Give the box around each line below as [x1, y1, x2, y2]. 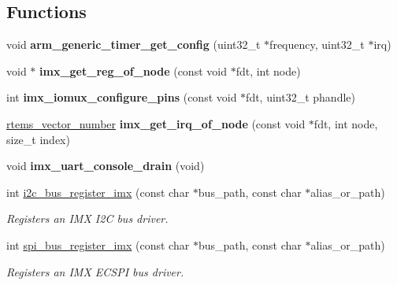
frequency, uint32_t [269, 36, 365, 53]
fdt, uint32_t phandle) [246, 89, 355, 105]
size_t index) [6, 131, 70, 147]
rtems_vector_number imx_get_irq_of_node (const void [6, 115, 306, 131]
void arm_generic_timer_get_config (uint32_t [6, 36, 261, 53]
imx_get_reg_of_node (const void [39, 62, 227, 79]
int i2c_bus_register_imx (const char [6, 183, 190, 200]
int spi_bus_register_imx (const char [6, 236, 190, 253]
